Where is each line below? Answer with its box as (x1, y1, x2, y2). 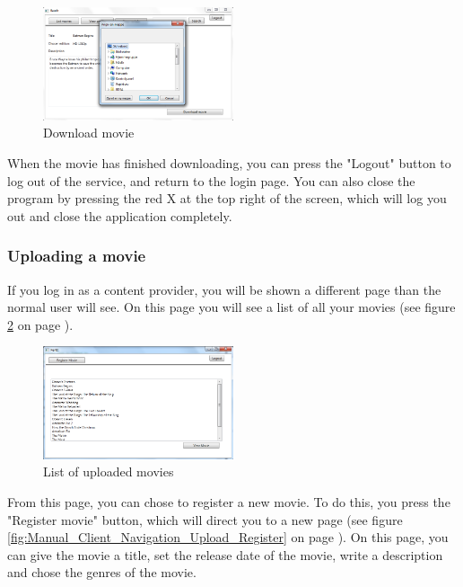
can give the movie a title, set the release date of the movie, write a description (7, 545, 443, 564)
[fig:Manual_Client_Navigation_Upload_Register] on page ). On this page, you (7, 528, 449, 547)
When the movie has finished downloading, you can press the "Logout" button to (7, 154, 451, 172)
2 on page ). (7, 315, 74, 334)
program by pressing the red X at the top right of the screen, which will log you (7, 189, 447, 208)
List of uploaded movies (43, 462, 174, 481)
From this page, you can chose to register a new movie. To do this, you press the (7, 492, 450, 511)
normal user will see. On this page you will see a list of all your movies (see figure (7, 298, 456, 316)
